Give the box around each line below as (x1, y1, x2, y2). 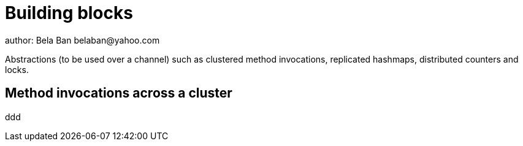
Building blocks (5, 2, 133, 23)
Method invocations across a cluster (5, 85, 232, 101)
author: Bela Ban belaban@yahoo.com (5, 34, 160, 45)
